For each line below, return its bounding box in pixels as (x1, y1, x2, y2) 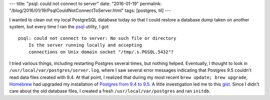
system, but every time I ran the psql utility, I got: (9, 24, 110, 30)
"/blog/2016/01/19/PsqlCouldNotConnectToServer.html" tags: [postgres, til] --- (9, 7, 171, 13)
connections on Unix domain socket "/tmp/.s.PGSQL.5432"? (28, 49, 174, 55)
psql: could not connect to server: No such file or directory (18, 35, 176, 41)
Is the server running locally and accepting (28, 42, 142, 48)
